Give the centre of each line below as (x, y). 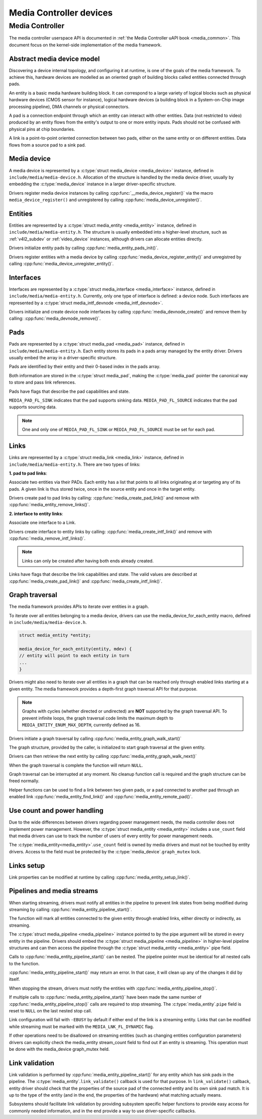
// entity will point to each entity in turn (74, 656)
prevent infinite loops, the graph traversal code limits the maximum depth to (98, 718)
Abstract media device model (54, 59)
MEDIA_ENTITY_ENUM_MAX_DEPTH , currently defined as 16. (81, 725)
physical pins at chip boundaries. (42, 129)
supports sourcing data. (33, 407)
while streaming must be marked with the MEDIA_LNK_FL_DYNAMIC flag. (82, 1027)
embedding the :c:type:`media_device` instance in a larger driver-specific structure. (92, 184)
